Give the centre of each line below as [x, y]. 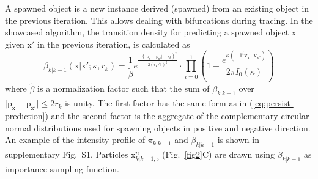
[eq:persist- [273, 103]
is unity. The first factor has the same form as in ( [159, 103]
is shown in [238, 140]
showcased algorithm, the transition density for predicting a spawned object [147, 32]
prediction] [25, 116]
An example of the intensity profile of [75, 140]
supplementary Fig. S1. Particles [67, 154]
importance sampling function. [62, 168]
